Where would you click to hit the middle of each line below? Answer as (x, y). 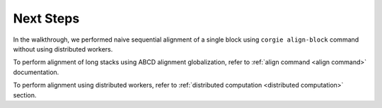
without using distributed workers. (63, 49)
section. (25, 95)
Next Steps (46, 18)
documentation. (36, 72)
